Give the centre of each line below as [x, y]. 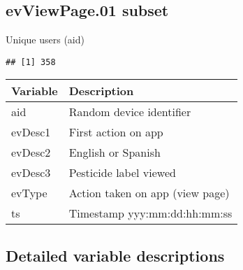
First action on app [116, 132]
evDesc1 [31, 132]
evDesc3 [31, 173]
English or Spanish [115, 152]
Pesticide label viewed [122, 173]
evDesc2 [31, 152]
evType [29, 193]
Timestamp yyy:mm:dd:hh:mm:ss [150, 213]
